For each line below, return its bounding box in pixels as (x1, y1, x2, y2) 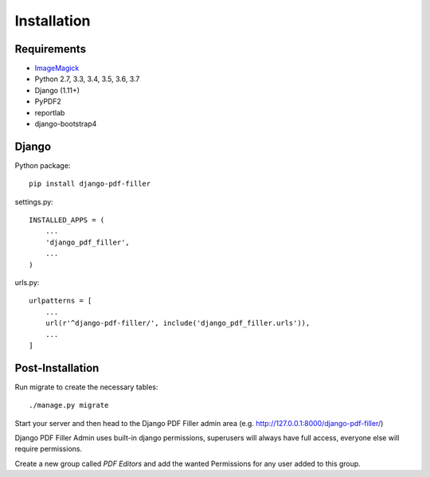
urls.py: (14, 278, 40, 287)
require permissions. (14, 444, 83, 454)
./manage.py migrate (29, 401, 109, 410)
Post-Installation (14, 361, 100, 374)
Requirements (14, 42, 87, 56)
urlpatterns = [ (29, 296, 92, 306)
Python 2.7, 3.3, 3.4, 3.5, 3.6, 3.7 (34, 74, 140, 84)
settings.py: (14, 197, 53, 206)
